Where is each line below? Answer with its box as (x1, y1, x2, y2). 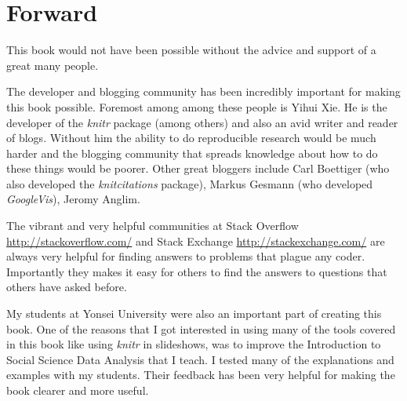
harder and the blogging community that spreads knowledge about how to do (6, 144, 378, 161)
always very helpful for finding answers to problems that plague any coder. (6, 248, 365, 264)
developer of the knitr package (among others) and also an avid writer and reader (6, 114, 398, 130)
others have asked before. (6, 279, 127, 295)
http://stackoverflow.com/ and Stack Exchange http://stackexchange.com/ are (6, 232, 385, 249)
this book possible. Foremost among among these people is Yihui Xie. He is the (6, 98, 387, 115)
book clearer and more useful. (6, 382, 149, 398)
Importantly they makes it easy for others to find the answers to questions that (6, 263, 387, 279)
